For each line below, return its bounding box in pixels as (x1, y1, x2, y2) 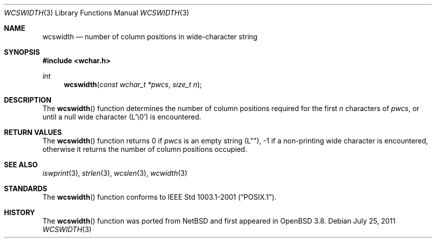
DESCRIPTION (4, 96, 52, 104)
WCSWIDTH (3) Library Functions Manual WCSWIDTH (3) (4, 8, 189, 17)
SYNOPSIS (4, 48, 40, 56)
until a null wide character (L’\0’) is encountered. (42, 113, 202, 121)
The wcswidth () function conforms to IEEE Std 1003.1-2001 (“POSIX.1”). (42, 193, 277, 201)
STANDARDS (4, 184, 47, 193)
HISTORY (4, 208, 35, 217)
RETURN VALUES (4, 128, 62, 136)
